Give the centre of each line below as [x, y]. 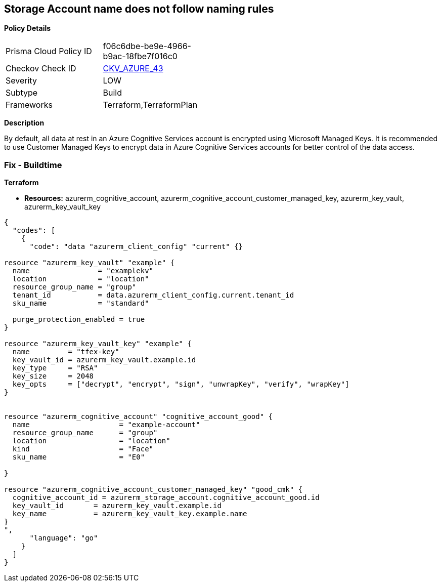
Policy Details [28, 28]
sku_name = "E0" [79, 457]
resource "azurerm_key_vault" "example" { [90, 263]
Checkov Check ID [41, 69]
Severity [21, 81]
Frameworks [29, 105]
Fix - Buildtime [33, 165]
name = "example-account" [106, 425]
